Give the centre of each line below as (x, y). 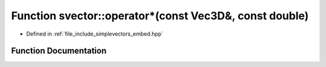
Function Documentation (59, 51)
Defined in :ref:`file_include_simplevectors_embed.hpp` (95, 34)
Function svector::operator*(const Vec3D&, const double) (160, 16)
